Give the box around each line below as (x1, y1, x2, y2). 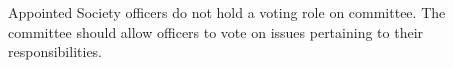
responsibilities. (8, 41, 103, 62)
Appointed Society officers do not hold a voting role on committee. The (8, 2, 446, 22)
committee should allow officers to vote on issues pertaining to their (8, 21, 424, 42)
